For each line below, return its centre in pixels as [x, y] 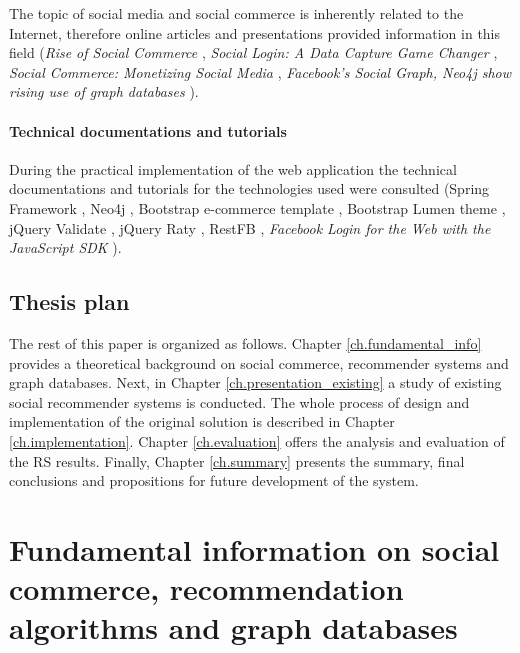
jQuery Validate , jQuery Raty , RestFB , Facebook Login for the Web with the [250, 227]
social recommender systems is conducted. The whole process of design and [239, 401]
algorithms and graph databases [233, 627]
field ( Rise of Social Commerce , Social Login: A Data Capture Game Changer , [253, 52]
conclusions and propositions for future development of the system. [214, 480]
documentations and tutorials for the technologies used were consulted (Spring [249, 188]
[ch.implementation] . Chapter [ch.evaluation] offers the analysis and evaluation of [257, 440]
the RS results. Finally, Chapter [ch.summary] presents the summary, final [237, 460]
